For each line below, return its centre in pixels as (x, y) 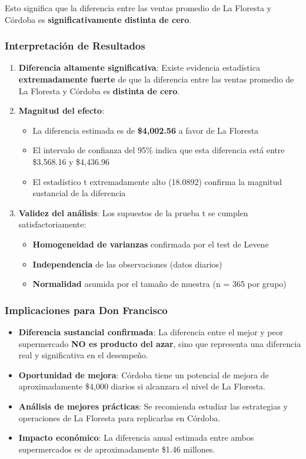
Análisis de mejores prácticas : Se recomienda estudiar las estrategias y (153, 406)
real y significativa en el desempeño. (83, 355)
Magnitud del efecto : (61, 110)
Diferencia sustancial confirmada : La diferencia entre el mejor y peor (151, 331)
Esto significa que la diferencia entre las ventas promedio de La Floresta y (138, 8)
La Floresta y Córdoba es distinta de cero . (99, 90)
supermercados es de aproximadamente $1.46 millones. (117, 449)
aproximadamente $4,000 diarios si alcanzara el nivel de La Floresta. (142, 386)
